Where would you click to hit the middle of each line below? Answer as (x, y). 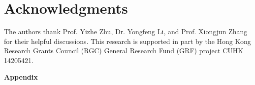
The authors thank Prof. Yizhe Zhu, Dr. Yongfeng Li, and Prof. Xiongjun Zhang (126, 32)
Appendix (21, 76)
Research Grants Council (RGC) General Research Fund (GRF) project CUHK (124, 51)
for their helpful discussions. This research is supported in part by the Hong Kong (127, 41)
